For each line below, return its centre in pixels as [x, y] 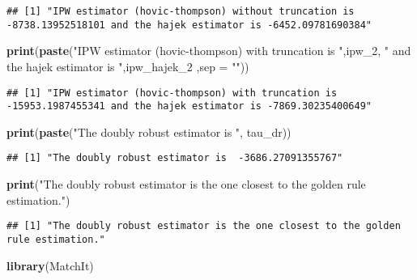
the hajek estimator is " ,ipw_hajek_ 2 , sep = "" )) [128, 66]
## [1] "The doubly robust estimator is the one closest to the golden [204, 226]
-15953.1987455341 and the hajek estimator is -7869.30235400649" [189, 106]
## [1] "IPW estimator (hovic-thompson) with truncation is [172, 93]
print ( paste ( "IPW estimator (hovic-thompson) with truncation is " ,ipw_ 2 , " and [209, 51]
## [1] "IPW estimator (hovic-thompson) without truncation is [181, 11]
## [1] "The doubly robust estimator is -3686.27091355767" [175, 158]
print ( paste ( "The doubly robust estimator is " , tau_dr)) [149, 132]
